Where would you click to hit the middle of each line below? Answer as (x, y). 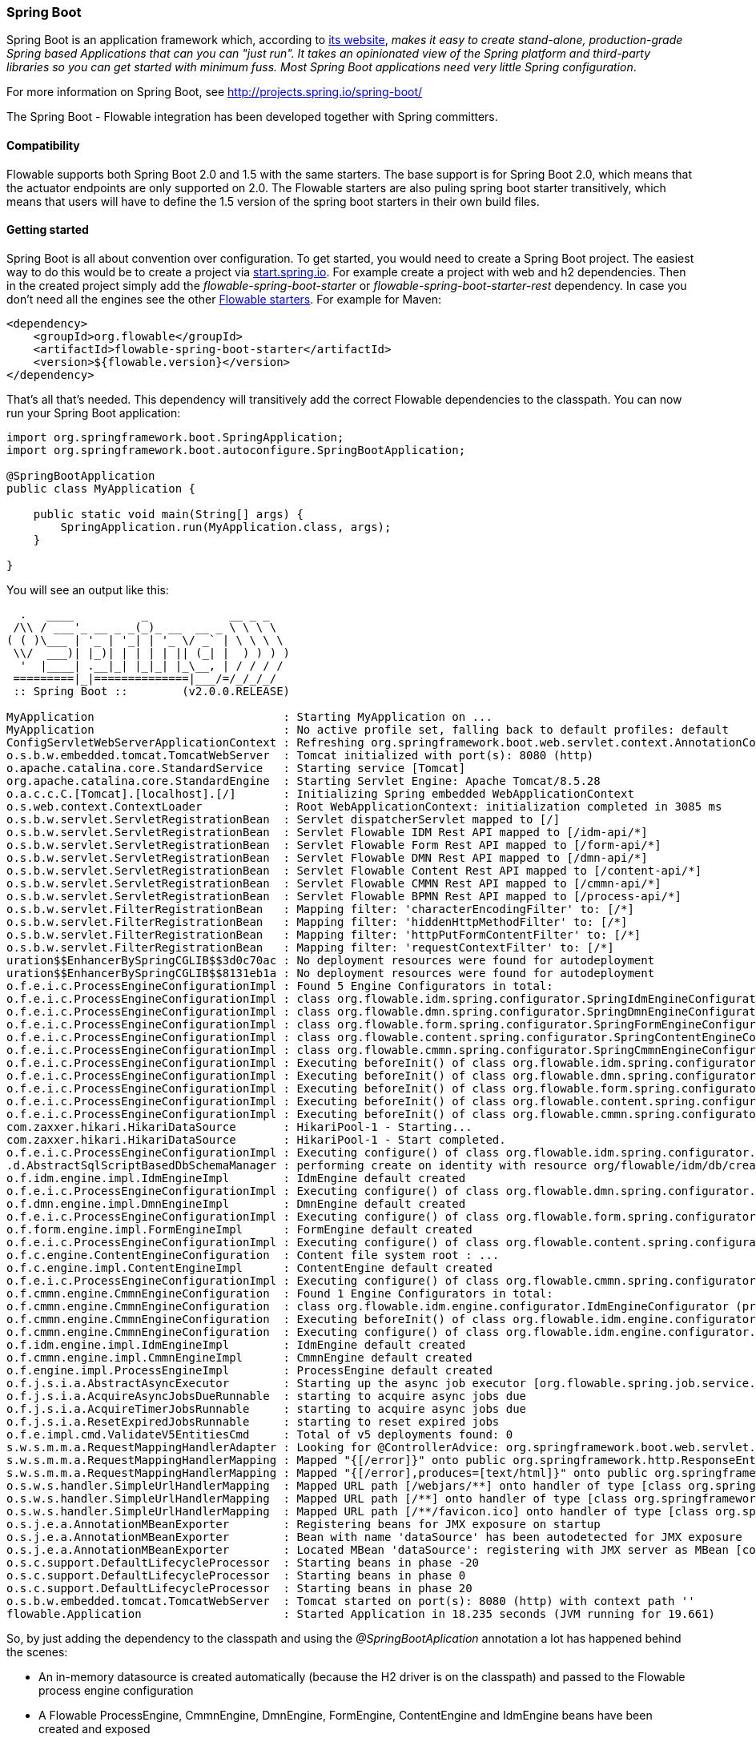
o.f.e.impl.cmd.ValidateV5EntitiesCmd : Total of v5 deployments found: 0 (260, 1434)
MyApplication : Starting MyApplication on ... (249, 716)
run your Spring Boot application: (94, 412)
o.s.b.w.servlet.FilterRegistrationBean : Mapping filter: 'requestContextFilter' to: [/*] (310, 947)
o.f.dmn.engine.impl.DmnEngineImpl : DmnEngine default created (236, 1203)
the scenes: (37, 1651)
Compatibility (43, 145)
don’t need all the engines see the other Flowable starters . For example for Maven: (224, 299)
